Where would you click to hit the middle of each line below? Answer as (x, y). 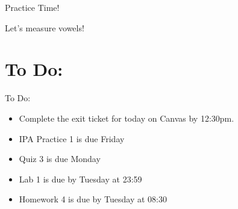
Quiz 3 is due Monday (60, 159)
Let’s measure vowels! (45, 27)
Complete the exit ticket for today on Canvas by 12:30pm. (127, 118)
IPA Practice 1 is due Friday (72, 138)
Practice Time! (32, 7)
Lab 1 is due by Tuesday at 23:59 (80, 179)
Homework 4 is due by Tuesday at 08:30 (93, 199)
